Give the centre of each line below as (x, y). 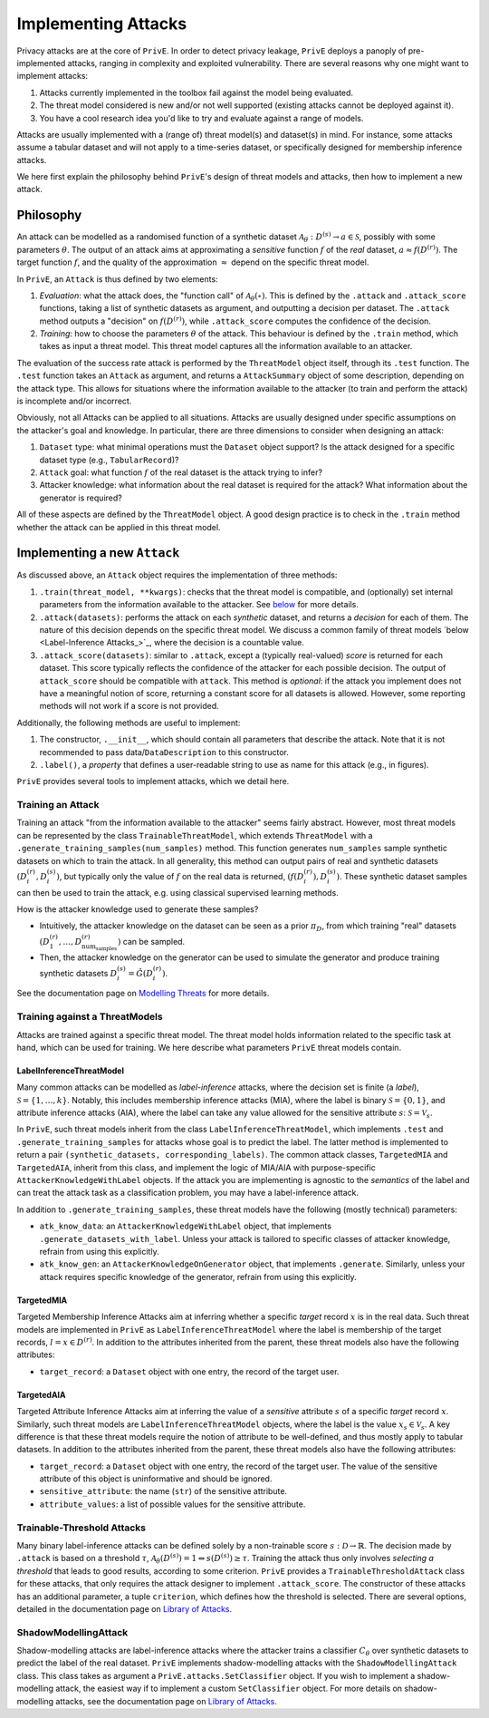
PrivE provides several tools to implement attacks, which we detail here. (153, 781)
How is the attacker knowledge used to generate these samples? (138, 909)
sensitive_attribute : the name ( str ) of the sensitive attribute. (163, 1491)
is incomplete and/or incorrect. (74, 401)
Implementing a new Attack (98, 553)
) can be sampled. (151, 941)
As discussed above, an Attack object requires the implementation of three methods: (177, 575)
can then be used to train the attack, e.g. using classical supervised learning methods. (177, 892)
